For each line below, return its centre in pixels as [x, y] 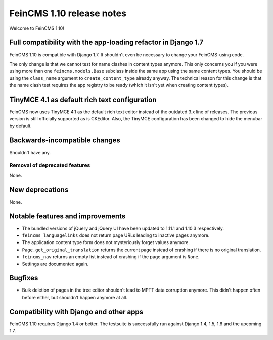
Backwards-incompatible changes [65, 140]
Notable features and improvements [67, 216]
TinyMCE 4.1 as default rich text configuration [83, 99]
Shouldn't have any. [30, 152]
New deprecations [39, 190]
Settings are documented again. [55, 264]
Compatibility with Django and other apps [76, 311]
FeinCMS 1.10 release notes [68, 13]
